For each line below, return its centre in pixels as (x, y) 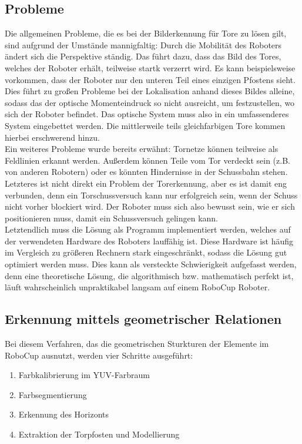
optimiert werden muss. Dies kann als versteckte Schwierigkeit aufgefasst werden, (151, 264)
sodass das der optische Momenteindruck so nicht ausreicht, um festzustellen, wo (150, 102)
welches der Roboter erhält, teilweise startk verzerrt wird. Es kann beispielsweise (150, 67)
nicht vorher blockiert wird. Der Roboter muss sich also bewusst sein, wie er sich (150, 206)
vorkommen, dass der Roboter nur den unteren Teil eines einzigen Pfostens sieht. (150, 79)
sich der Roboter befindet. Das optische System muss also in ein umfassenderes (147, 114)
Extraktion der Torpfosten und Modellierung (99, 434)
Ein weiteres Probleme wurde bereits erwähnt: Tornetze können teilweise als (142, 149)
